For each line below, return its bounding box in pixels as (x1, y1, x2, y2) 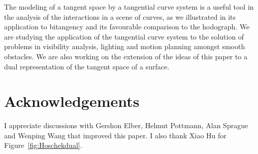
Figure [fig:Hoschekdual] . (4, 140, 82, 150)
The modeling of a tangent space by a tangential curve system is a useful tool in (4, 2, 254, 12)
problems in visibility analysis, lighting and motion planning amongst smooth (4, 41, 245, 52)
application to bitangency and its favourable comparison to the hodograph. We (4, 21, 250, 32)
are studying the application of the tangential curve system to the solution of (4, 31, 244, 42)
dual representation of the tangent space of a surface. (4, 61, 170, 71)
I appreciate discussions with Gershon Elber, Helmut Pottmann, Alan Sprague (4, 120, 248, 131)
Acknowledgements (4, 91, 140, 111)
